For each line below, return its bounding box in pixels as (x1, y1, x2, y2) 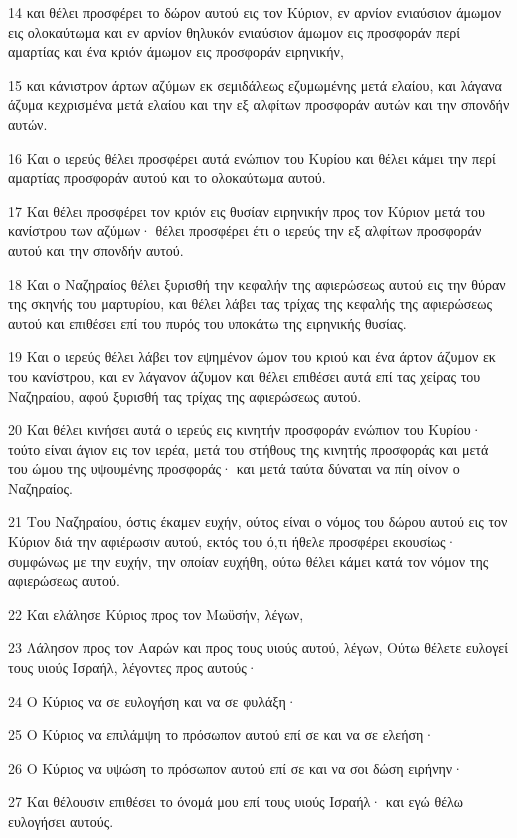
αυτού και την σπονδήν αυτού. (8, 239, 184, 260)
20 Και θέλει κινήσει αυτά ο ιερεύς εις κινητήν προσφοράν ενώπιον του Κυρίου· (8, 419, 482, 440)
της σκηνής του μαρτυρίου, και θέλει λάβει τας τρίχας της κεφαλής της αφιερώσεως (8, 293, 492, 314)
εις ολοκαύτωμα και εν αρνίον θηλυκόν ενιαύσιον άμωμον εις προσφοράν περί (8, 21, 461, 42)
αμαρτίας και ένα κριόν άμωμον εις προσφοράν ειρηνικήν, (8, 41, 344, 62)
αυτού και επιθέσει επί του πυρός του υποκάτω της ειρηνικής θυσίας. (8, 312, 407, 333)
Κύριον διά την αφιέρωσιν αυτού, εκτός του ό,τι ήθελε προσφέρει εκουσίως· (8, 531, 457, 552)
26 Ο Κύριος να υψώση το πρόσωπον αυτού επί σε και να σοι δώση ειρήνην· (8, 757, 464, 778)
